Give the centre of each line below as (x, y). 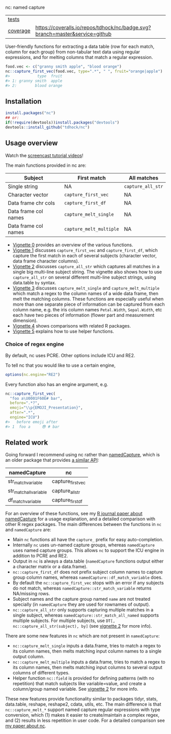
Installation (23, 101)
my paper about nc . (26, 726)
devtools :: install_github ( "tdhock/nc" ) (48, 127)
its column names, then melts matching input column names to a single (87, 651)
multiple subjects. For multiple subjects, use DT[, (64, 621)
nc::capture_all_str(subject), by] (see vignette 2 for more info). (82, 626)
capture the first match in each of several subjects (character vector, (84, 255)
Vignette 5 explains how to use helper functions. (63, 331)
